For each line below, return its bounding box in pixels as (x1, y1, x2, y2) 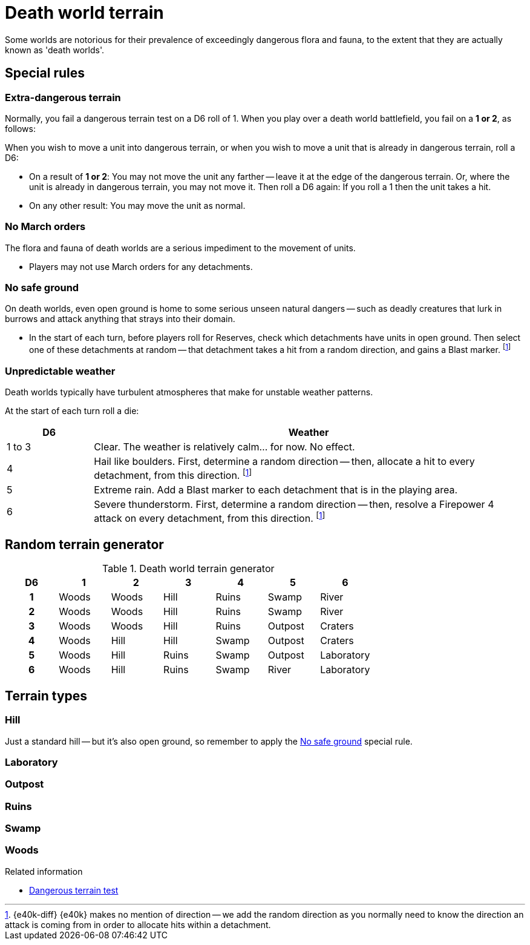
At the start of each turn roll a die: (5, 405, 139, 416)
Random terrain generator (5, 536, 164, 552)
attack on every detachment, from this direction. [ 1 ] (94, 510, 326, 525)
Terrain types (5, 688, 88, 703)
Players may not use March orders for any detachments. (29, 261, 253, 272)
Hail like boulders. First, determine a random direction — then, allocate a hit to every (94, 455, 475, 467)
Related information (5, 866, 83, 877)
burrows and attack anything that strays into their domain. (5, 314, 235, 324)
